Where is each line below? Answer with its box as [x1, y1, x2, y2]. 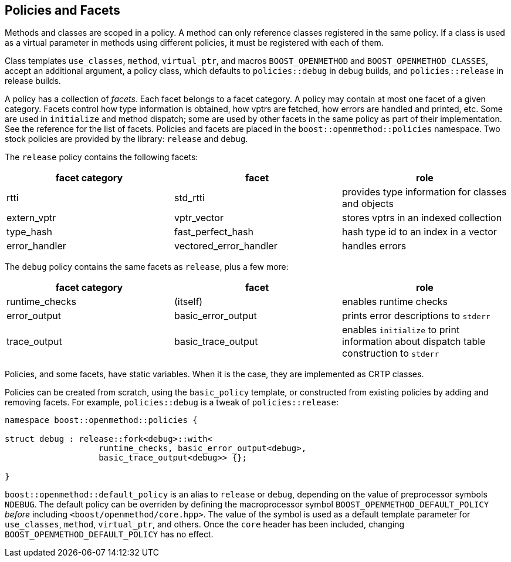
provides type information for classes [341, 186, 507, 198]
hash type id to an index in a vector [341, 226, 497, 238]
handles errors [341, 240, 407, 252]
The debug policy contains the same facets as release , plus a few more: [5, 262, 289, 272]
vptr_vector [174, 212, 224, 224]
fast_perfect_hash [174, 226, 253, 238]
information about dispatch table [341, 336, 486, 348]
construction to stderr [341, 347, 439, 360]
